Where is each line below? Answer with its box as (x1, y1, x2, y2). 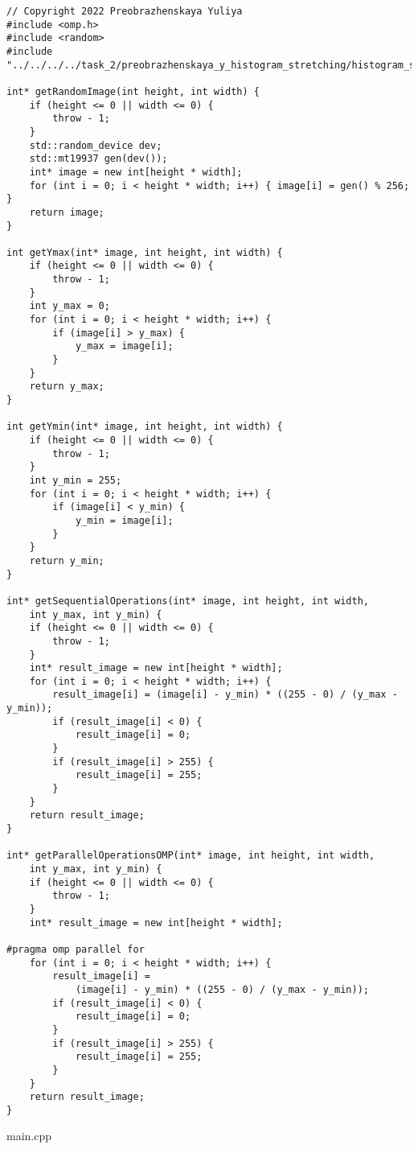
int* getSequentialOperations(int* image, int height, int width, (6, 595, 370, 607)
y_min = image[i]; (75, 514, 174, 526)
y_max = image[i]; (75, 340, 174, 352)
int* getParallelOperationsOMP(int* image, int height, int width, (6, 850, 375, 862)
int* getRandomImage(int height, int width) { (6, 85, 260, 97)
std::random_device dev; (29, 139, 162, 151)
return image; (29, 206, 104, 218)
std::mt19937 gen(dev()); (29, 153, 168, 165)
